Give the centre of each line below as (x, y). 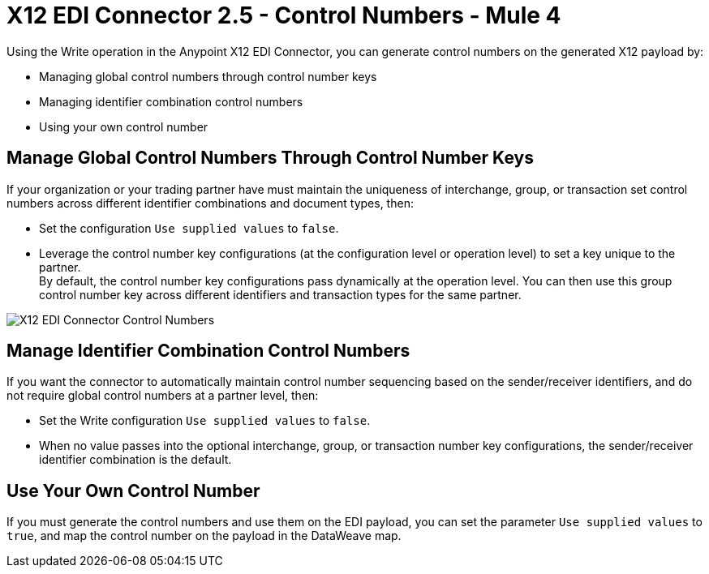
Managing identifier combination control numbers (171, 101)
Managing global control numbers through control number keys (208, 76)
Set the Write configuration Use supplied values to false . (205, 421)
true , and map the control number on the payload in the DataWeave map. (204, 536)
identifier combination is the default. (135, 460)
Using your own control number (124, 126)
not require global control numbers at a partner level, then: (163, 396)
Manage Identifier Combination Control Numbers (208, 351)
